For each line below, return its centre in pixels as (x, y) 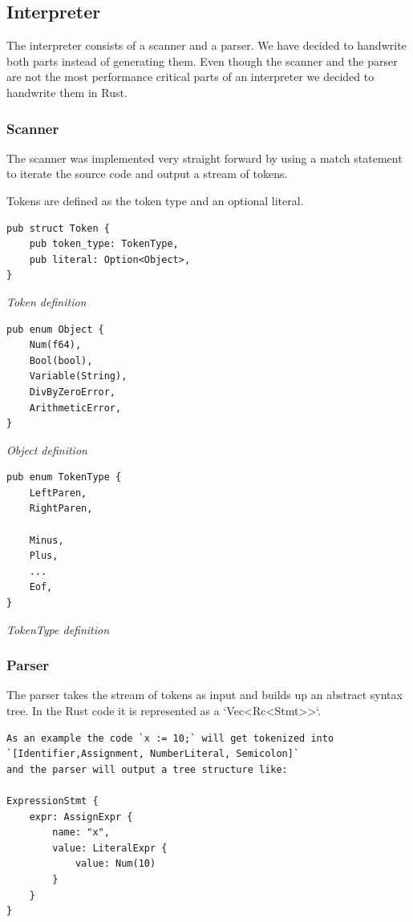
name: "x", (81, 833)
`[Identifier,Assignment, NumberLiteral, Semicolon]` (153, 754)
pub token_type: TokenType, (104, 244)
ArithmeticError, (75, 408)
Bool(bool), (61, 360)
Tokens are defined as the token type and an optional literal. (155, 200)
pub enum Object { (55, 329)
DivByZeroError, (73, 392)
